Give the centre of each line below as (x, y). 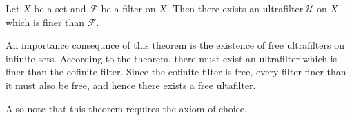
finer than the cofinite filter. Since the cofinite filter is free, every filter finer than (176, 72)
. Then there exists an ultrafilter (235, 8)
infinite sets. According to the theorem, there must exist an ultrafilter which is (172, 58)
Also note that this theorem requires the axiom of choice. (126, 108)
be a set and (60, 8)
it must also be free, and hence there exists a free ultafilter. (131, 85)
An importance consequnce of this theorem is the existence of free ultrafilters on (175, 45)
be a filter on (128, 8)
